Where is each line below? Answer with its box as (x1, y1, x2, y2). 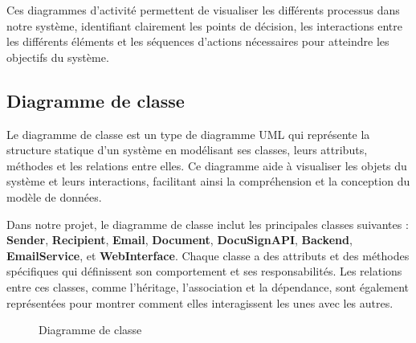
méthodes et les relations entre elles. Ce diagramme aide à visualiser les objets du (6, 157, 407, 174)
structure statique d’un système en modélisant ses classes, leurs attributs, (6, 141, 368, 158)
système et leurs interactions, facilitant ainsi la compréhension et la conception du (6, 173, 410, 190)
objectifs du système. (6, 48, 109, 65)
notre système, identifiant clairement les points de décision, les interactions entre (6, 17, 402, 34)
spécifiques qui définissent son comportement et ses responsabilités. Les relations (6, 263, 402, 280)
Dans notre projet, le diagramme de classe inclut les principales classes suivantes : (6, 215, 409, 232)
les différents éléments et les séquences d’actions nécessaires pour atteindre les (6, 33, 389, 50)
